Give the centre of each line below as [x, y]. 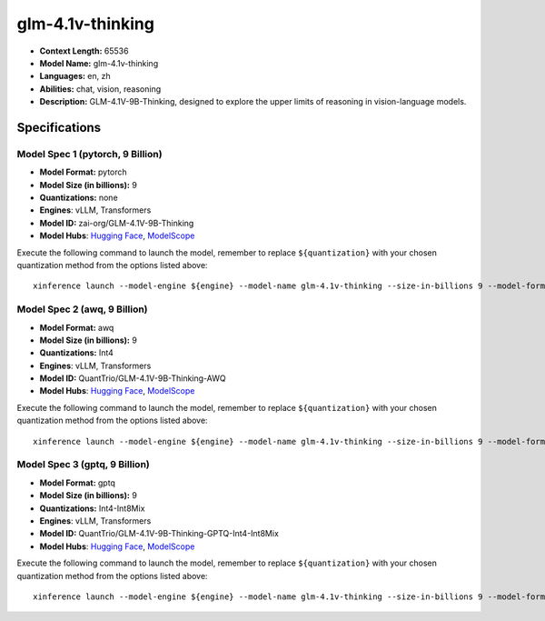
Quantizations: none [79, 198]
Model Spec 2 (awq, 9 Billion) [83, 309]
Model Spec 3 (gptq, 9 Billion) [83, 465]
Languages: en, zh [75, 76]
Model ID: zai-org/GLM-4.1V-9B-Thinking [117, 223]
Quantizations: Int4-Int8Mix [92, 508]
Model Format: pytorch [83, 172]
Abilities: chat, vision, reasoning [100, 89]
